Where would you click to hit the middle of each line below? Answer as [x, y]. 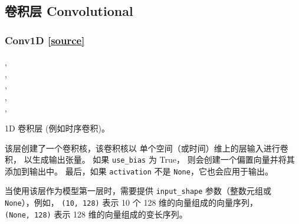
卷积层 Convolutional [69, 11]
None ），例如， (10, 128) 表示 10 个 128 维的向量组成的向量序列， [132, 202]
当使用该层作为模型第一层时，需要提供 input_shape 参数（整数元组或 [138, 191]
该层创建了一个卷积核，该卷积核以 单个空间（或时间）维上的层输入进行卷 [147, 148]
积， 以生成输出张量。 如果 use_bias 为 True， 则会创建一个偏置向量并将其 [150, 159]
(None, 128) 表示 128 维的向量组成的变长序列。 [96, 214]
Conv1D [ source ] [45, 40]
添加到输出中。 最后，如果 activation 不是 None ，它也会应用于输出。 [139, 171]
